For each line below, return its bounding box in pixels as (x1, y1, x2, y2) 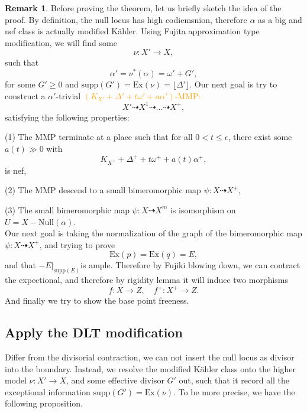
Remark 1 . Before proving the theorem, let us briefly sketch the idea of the (5, 2, 282, 14)
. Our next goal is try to (189, 78, 277, 90)
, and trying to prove (39, 238, 115, 251)
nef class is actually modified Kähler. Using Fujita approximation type (5, 25, 260, 37)
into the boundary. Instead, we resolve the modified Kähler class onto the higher (5, 362, 296, 375)
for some (5, 78, 35, 90)
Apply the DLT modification (5, 323, 183, 342)
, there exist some (228, 131, 292, 143)
